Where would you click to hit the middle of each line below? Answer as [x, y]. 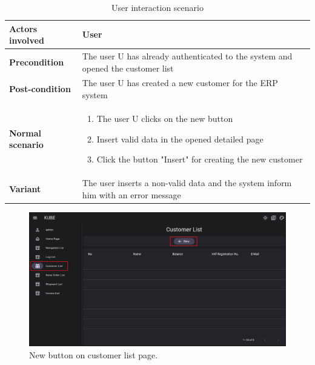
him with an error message [131, 194]
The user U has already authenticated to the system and [187, 56]
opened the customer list [128, 68]
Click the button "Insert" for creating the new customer [200, 159]
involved [27, 40]
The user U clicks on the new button [165, 118]
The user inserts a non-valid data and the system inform [187, 182]
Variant [25, 188]
